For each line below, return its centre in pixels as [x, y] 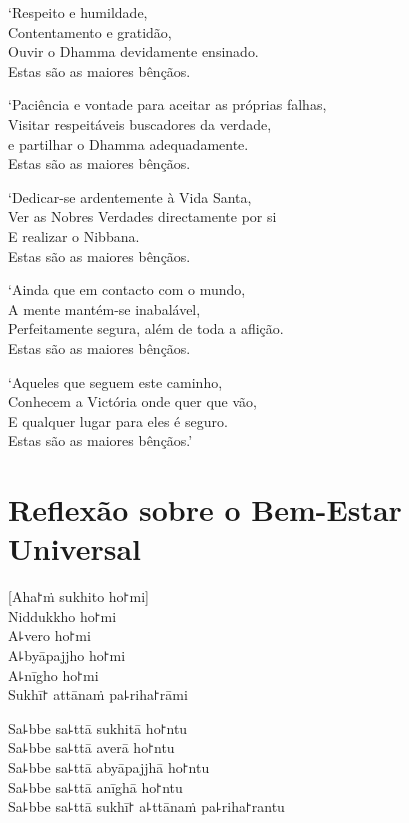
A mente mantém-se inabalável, [104, 308]
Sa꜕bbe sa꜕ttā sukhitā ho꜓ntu [98, 727]
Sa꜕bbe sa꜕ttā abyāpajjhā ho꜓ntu [109, 766]
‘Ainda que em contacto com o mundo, [127, 289]
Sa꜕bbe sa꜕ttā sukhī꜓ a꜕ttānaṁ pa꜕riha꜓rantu [146, 806]
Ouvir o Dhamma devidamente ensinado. [133, 51]
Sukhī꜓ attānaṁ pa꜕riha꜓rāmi [98, 694]
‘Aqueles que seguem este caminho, [115, 381]
